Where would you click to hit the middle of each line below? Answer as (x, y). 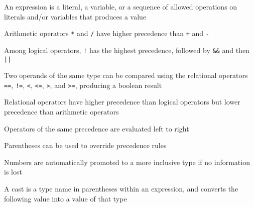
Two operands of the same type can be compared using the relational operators (126, 75)
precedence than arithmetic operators (61, 111)
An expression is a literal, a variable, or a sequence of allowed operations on (121, 6)
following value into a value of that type (66, 198)
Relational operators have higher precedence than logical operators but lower (122, 102)
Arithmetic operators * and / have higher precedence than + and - (107, 33)
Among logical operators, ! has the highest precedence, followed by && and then (127, 50)
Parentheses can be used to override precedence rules (85, 145)
